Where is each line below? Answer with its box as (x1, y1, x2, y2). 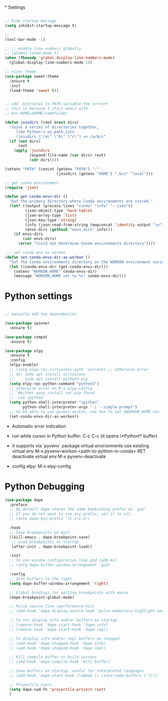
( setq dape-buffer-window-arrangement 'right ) (9, 581, 108, 586)
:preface (9, 502, 28, 507)
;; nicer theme (5, 69, 37, 74)
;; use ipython (9, 395, 43, 400)
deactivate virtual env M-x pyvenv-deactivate (12, 453, 106, 459)
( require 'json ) (5, 185, 39, 190)
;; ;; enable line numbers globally (5, 46, 81, 51)
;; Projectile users (9, 682, 52, 687)
